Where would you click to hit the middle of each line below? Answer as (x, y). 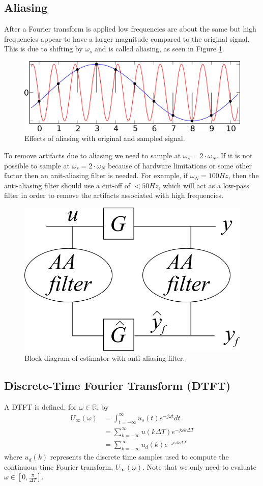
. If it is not (235, 155)
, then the (243, 175)
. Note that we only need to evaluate (200, 466)
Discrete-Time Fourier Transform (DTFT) (118, 385)
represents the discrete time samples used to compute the (139, 457)
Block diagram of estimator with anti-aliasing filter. (105, 358)
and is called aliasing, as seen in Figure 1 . (159, 49)
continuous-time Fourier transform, (59, 466)
